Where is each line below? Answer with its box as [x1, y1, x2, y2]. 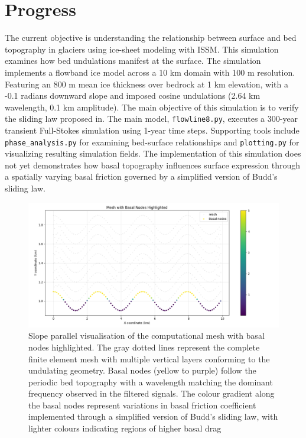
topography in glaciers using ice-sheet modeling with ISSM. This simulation [5, 43, 279, 55]
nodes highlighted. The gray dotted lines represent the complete [28, 340, 260, 353]
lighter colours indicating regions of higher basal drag [28, 422, 222, 434]
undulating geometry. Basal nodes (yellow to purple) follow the [28, 364, 256, 377]
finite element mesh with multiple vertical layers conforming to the [28, 352, 270, 365]
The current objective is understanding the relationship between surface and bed [5, 31, 297, 44]
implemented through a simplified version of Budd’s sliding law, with [28, 410, 278, 423]
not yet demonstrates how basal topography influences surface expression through [5, 158, 301, 171]
